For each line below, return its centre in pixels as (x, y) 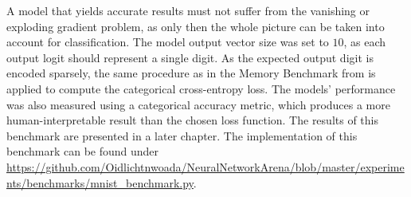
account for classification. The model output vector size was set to (168, 42)
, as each (365, 42)
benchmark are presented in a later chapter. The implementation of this (182, 135)
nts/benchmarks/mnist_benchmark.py (100, 182)
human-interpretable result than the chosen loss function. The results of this (192, 120)
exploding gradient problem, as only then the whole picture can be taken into (196, 26)
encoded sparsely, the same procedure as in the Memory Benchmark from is (191, 73)
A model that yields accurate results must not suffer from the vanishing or (188, 10)
